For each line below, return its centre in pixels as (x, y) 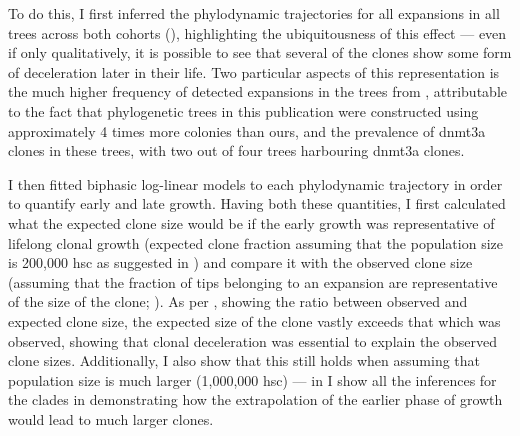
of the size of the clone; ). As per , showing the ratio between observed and (238, 301)
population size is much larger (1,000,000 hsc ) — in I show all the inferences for (252, 379)
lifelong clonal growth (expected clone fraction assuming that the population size (255, 242)
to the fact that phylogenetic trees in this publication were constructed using (243, 110)
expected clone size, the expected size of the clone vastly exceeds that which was (254, 320)
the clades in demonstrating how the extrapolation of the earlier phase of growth (255, 399)
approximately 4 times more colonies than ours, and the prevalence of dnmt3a (247, 130)
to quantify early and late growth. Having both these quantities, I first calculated (257, 203)
